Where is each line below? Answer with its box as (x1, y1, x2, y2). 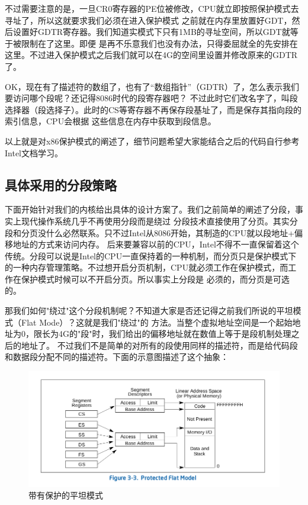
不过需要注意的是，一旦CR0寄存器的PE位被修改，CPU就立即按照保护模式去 (5, 2, 299, 14)
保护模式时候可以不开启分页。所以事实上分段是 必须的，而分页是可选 (21, 272, 290, 285)
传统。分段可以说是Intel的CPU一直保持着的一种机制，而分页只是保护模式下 (5, 249, 297, 262)
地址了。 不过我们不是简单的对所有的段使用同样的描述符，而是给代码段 (21, 339, 298, 351)
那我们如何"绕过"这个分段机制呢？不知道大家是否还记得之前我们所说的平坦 (5, 304, 293, 317)
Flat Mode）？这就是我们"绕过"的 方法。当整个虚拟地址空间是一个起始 (21, 316, 293, 328)
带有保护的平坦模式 (28, 489, 103, 501)
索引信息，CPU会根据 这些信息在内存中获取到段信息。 (5, 115, 216, 127)
